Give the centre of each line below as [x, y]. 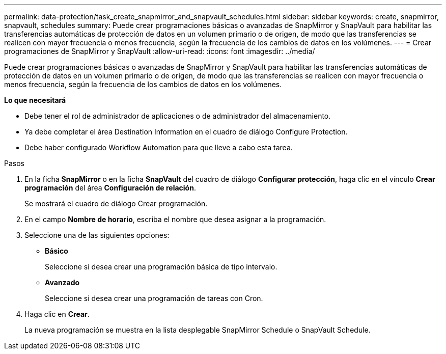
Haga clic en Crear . [57, 314]
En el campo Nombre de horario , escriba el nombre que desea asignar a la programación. [175, 219]
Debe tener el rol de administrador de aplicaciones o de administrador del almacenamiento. [178, 116]
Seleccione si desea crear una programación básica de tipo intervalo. [161, 267]
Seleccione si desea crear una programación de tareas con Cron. [154, 298]
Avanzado [62, 282]
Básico [57, 251]
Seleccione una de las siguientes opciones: [97, 235]
